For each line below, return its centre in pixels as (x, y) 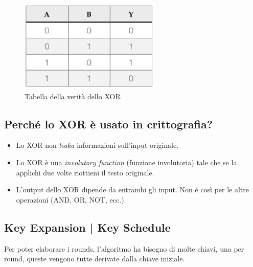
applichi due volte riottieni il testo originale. (85, 172)
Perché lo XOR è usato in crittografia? (109, 124)
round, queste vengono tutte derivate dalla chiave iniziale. (95, 259)
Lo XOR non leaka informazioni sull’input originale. (97, 145)
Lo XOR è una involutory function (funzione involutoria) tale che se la (126, 162)
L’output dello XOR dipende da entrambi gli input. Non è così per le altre (133, 190)
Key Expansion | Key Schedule (87, 227)
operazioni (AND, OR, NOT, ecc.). (71, 199)
